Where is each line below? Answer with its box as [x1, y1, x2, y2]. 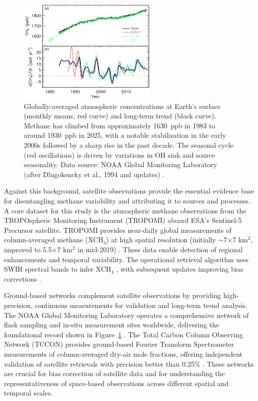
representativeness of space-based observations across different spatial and [4, 378, 229, 388]
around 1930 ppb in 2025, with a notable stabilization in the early [24, 130, 226, 140]
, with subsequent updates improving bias [116, 264, 243, 274]
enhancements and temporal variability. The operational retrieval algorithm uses [4, 254, 249, 264]
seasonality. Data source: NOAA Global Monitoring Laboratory [24, 159, 217, 170]
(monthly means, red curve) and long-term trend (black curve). [24, 110, 216, 121]
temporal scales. [4, 388, 53, 398]
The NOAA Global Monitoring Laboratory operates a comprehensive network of [4, 309, 249, 320]
